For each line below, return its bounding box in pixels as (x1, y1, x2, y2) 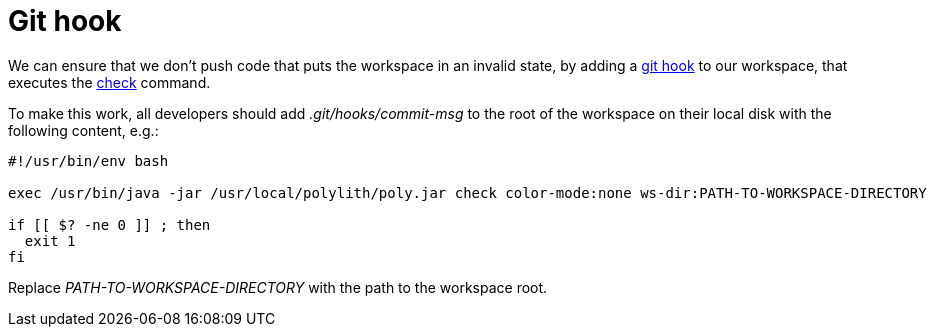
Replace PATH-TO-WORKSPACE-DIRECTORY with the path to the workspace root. (8, 278, 548, 296)
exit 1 (24, 232, 76, 249)
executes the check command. (8, 73, 211, 91)
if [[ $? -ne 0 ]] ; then (8, 216, 211, 233)
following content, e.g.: (8, 121, 159, 139)
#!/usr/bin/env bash (8, 152, 169, 169)
